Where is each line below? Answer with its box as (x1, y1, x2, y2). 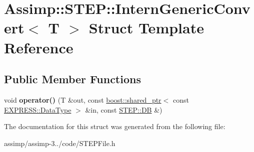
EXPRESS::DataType (4, 104, 71, 115)
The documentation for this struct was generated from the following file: (4, 121, 225, 132)
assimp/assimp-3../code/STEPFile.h (4, 138, 115, 148)
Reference (4, 37, 73, 57)
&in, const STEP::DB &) (85, 104, 162, 115)
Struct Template (88, 17, 204, 38)
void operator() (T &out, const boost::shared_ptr (4, 94, 161, 105)
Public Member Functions (4, 71, 141, 87)
